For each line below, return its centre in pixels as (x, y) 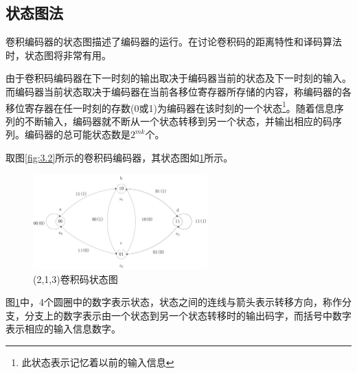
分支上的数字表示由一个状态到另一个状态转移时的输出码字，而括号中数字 (188, 315)
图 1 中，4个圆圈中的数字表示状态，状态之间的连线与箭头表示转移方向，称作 (174, 302)
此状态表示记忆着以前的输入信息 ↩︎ (98, 362)
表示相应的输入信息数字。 (63, 329)
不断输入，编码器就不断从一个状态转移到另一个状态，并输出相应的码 (178, 121)
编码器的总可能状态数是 (77, 134)
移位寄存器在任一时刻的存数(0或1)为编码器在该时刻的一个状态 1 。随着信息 (170, 106)
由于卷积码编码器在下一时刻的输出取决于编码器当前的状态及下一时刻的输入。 (178, 78)
